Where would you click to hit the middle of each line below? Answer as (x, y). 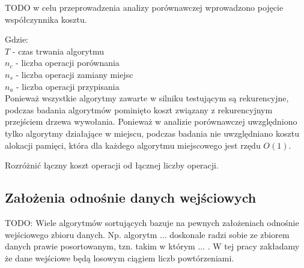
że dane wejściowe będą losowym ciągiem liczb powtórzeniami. (120, 258)
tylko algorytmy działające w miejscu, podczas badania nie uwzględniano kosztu (152, 133)
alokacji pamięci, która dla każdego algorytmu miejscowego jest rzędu (133, 145)
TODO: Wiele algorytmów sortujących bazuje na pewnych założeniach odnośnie (152, 222)
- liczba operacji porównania (68, 63)
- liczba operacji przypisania (68, 86)
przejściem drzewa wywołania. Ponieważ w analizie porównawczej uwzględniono (151, 121)
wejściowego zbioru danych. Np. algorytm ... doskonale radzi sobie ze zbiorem (147, 234)
